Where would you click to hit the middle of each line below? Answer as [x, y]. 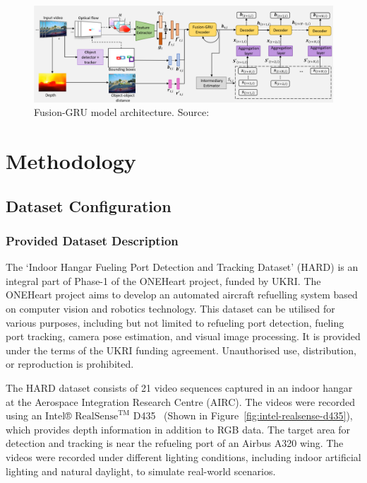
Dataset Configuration [89, 205]
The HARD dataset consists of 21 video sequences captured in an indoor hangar [179, 387]
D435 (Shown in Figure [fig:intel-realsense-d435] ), [243, 415]
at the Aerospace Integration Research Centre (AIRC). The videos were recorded [181, 401]
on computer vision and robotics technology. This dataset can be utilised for [170, 308]
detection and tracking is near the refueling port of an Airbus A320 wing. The [175, 443]
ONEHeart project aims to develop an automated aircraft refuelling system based [182, 295]
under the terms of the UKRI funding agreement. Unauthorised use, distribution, [181, 350]
